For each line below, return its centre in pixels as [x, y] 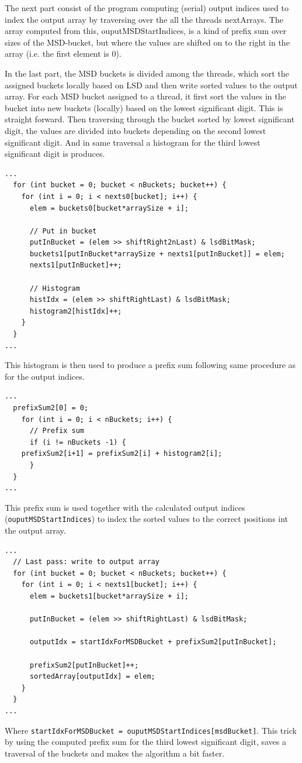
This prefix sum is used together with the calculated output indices [125, 507]
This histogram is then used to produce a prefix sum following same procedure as [150, 365]
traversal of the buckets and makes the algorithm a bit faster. [115, 753]
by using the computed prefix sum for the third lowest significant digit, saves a [146, 742]
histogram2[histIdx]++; [76, 311]
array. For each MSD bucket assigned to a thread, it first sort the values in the [145, 96]
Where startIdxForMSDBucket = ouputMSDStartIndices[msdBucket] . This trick [151, 730]
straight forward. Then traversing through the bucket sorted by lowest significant [150, 119]
